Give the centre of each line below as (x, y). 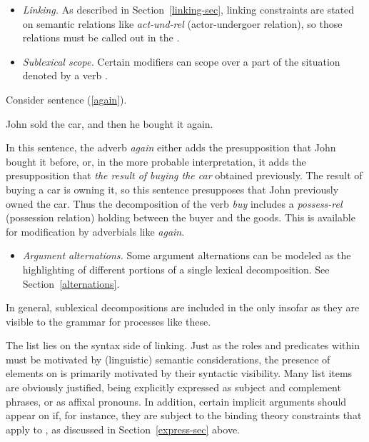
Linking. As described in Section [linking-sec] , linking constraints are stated (188, 9)
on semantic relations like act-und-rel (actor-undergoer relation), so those (182, 23)
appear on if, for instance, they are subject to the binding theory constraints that (184, 415)
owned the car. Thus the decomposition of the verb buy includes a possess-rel (174, 203)
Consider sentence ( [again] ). (66, 99)
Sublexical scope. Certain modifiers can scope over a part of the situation (181, 61)
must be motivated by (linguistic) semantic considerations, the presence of (168, 359)
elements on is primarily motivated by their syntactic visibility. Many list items (179, 373)
